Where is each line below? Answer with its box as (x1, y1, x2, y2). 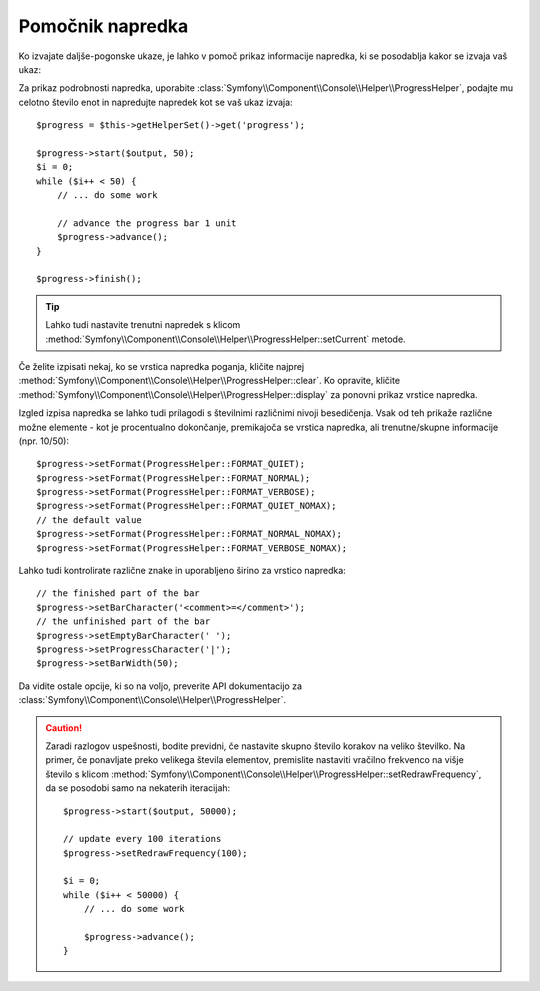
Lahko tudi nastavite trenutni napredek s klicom (45, 319, 241, 331)
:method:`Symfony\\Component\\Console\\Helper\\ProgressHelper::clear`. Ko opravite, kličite (18, 375, 400, 387)
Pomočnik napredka (18, 15, 189, 37)
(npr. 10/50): (18, 435, 70, 447)
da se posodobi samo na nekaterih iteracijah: (45, 782, 231, 794)
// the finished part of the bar (36, 588, 200, 599)
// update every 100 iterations (63, 833, 222, 845)
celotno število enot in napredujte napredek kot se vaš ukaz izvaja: (18, 96, 294, 108)
